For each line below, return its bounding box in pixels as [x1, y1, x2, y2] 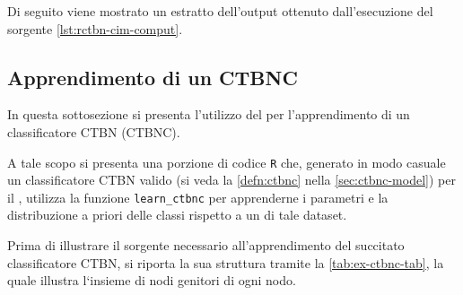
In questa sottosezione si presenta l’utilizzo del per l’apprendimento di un [7, 105, 410, 124]
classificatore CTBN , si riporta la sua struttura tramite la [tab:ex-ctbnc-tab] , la [7, 253, 444, 272]
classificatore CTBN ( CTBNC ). [7, 122, 180, 141]
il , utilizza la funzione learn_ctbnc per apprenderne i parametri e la [7, 187, 389, 206]
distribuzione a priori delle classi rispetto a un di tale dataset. [7, 205, 347, 224]
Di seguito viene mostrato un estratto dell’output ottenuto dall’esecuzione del [7, 2, 433, 20]
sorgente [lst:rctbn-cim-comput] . [7, 19, 183, 38]
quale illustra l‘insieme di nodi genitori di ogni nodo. [7, 271, 296, 290]
